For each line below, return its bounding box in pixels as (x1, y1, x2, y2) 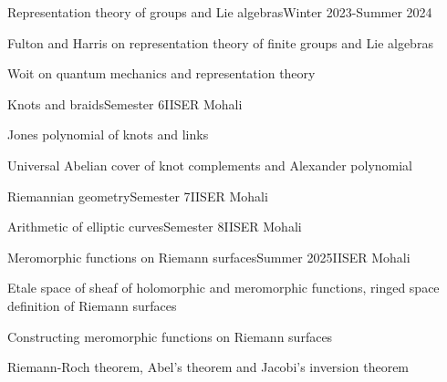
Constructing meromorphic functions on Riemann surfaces (7, 326, 333, 346)
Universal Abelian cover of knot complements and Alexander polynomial (7, 155, 413, 174)
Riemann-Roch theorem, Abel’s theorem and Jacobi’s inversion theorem (7, 357, 410, 377)
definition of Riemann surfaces (7, 295, 177, 315)
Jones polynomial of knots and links (7, 125, 209, 144)
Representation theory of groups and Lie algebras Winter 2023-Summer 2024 (7, 3, 432, 21)
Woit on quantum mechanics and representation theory (7, 64, 316, 83)
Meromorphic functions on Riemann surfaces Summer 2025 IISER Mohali (7, 247, 411, 266)
